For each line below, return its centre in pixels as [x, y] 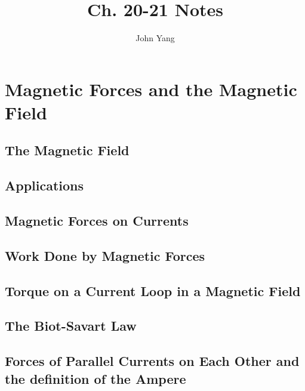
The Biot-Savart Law [71, 326]
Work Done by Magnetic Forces [105, 255]
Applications [44, 185]
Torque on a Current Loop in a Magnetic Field [153, 290]
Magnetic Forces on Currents [97, 221]
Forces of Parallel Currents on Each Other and [152, 361]
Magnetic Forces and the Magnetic [151, 89]
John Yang [155, 38]
